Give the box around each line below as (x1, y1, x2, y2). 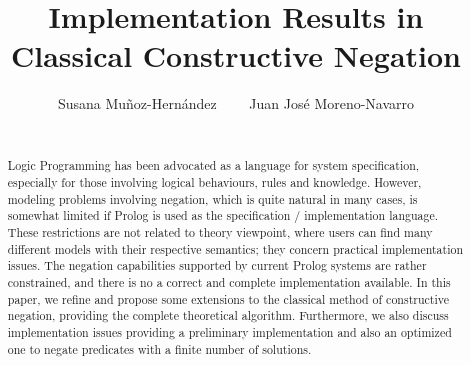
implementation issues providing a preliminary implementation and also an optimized (7, 323, 452, 340)
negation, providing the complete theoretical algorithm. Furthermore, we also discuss (7, 307, 449, 324)
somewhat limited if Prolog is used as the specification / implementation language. (7, 207, 439, 224)
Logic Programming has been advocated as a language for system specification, (7, 157, 420, 174)
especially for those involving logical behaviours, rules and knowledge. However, (7, 173, 422, 190)
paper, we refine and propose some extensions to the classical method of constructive (7, 290, 449, 307)
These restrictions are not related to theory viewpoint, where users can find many (7, 223, 433, 240)
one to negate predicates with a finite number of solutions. (7, 340, 312, 357)
